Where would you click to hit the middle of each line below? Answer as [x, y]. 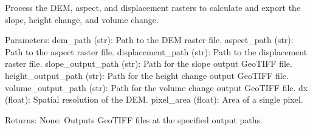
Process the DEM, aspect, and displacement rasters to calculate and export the [153, 7]
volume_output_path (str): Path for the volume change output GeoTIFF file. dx [156, 87]
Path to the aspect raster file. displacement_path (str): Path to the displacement [156, 51]
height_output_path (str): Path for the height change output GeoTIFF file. [147, 75]
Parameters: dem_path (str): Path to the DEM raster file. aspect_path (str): [149, 40]
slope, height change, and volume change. [82, 19]
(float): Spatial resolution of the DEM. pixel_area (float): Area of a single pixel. [154, 99]
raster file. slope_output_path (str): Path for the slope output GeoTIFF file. [149, 63]
